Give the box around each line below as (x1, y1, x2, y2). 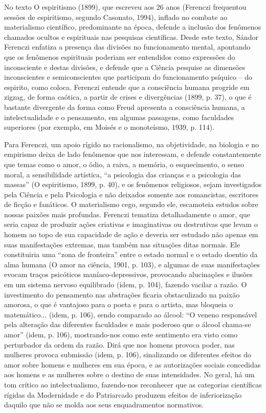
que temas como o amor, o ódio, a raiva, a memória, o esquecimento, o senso (4, 158, 244, 169)
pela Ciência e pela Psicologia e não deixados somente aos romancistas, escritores (4, 189, 259, 199)
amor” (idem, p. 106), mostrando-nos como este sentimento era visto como (4, 329, 238, 339)
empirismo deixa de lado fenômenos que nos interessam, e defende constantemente (4, 149, 261, 159)
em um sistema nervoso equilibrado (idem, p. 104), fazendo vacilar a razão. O (4, 279, 247, 290)
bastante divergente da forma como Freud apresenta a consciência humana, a (4, 101, 245, 112)
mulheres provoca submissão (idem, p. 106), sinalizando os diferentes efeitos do (4, 349, 251, 360)
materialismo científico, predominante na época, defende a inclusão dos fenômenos (4, 21, 261, 32)
